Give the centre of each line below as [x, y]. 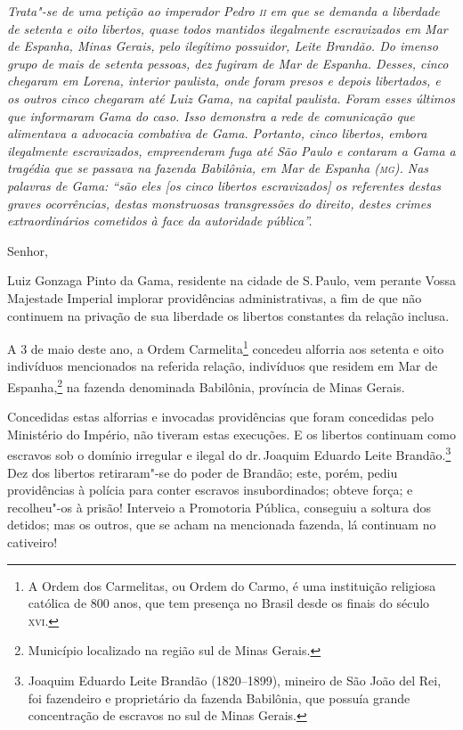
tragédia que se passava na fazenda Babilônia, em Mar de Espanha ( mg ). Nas [218, 168]
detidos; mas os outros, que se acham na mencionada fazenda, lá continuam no [222, 525]
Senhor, [28, 250]
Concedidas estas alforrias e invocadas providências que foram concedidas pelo [221, 417]
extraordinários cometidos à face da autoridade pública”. [160, 221]
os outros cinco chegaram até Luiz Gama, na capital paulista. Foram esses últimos [231, 98]
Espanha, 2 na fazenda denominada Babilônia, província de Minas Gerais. [206, 385]
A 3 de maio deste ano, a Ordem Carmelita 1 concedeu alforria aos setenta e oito [226, 347]
